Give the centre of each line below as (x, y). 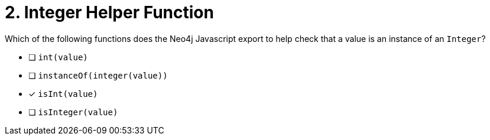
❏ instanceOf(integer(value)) (98, 75)
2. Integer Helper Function (109, 12)
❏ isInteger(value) (73, 112)
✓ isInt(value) (63, 93)
